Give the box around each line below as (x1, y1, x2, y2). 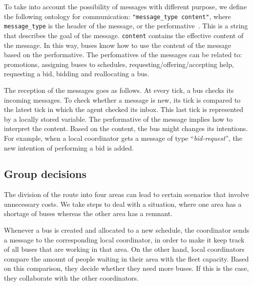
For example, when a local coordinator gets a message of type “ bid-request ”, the (4, 132, 242, 143)
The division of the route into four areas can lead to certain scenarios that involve (4, 189, 249, 199)
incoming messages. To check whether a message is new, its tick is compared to (4, 94, 241, 105)
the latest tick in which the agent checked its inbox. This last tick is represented (4, 104, 244, 114)
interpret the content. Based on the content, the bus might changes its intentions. (4, 123, 248, 133)
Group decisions (4, 166, 87, 181)
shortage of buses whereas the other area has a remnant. (4, 208, 173, 219)
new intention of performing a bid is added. (4, 142, 134, 153)
